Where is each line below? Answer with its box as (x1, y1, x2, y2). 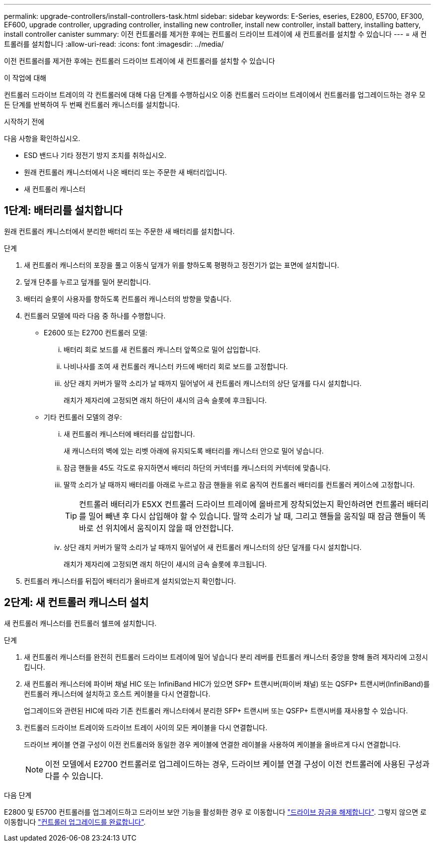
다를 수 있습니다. (45, 770, 103, 781)
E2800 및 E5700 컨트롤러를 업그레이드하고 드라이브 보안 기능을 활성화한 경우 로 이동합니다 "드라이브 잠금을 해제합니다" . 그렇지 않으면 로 (4, 807, 427, 816)
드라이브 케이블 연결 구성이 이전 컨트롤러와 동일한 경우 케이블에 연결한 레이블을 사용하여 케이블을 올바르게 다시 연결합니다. (24, 740, 401, 749)
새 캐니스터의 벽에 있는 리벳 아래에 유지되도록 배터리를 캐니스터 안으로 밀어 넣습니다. (64, 446, 324, 455)
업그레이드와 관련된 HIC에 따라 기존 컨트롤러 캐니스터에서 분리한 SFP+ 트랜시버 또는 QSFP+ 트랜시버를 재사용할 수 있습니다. (24, 706, 408, 715)
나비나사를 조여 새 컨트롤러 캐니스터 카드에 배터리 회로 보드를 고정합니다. (64, 362, 288, 371)
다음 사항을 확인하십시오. (4, 134, 80, 143)
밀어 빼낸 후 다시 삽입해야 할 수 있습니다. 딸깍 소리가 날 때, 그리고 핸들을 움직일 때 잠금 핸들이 (88, 511, 417, 521)
